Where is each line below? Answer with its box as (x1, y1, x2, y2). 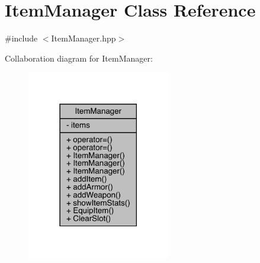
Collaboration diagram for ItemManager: (5, 52, 153, 64)
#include (5, 32, 38, 44)
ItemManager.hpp (51, 32, 116, 44)
